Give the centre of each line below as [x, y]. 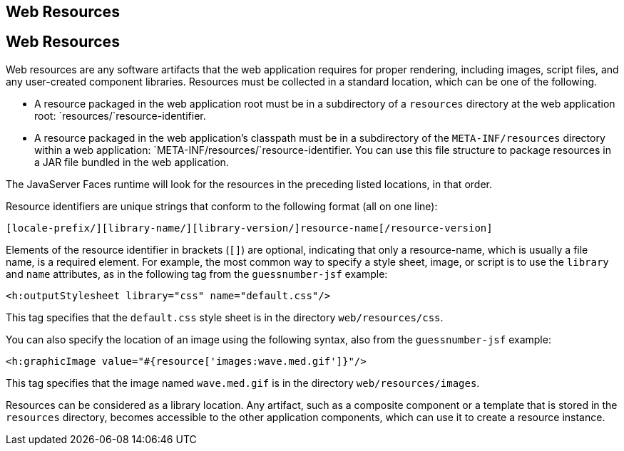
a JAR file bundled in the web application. [132, 162]
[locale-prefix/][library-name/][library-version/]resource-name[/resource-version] [249, 228]
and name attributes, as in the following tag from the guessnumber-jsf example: [197, 274]
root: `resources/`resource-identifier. [120, 115]
